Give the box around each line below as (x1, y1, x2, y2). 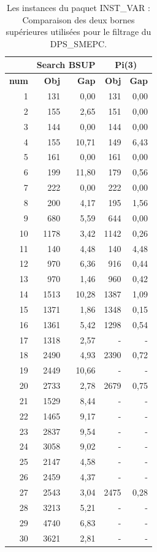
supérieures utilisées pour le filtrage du (6, 25, 151, 38)
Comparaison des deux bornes (22, 13, 135, 26)
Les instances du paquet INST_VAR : (6, 1, 150, 13)
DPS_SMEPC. (50, 37, 107, 50)
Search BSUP (36, 58, 96, 71)
